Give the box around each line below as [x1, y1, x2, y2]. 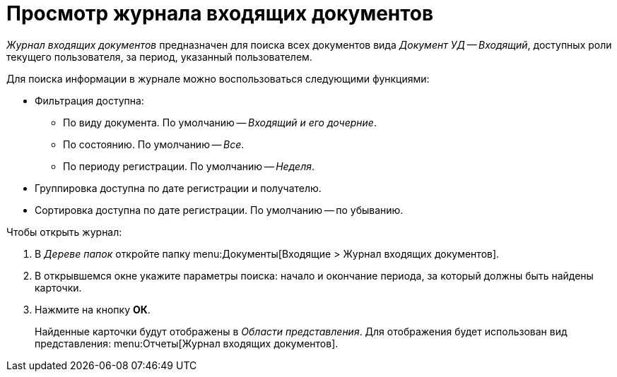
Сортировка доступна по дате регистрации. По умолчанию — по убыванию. [35, 203, 404, 216]
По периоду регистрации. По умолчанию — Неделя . [63, 160, 315, 172]
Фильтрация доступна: [35, 94, 144, 107]
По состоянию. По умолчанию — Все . [63, 138, 245, 150]
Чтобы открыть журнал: [6, 225, 122, 238]
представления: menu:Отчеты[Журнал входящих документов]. [35, 337, 339, 349]
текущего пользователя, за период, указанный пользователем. [6, 50, 312, 63]
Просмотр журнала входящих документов [6, 1, 434, 25]
